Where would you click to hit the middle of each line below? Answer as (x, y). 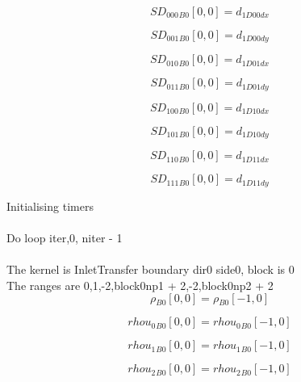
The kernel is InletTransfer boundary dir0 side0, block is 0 (150, 269)
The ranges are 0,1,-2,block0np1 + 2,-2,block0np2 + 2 (140, 285)
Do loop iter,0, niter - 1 (65, 237)
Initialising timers (50, 206)
